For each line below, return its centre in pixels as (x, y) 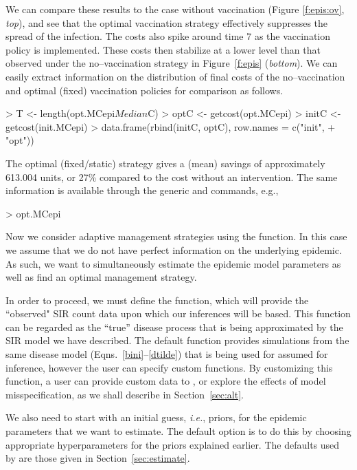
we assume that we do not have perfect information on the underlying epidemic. (174, 249)
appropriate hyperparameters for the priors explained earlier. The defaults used (173, 444)
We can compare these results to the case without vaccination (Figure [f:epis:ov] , (175, 9)
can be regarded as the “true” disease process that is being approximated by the (174, 327)
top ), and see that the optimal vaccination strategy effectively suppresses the (167, 22)
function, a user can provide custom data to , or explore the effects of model (166, 381)
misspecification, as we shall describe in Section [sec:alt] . (125, 394)
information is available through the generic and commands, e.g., (142, 190)
